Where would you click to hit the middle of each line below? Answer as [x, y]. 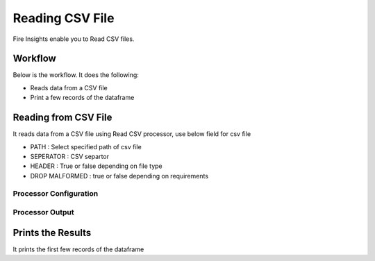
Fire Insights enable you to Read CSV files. [74, 39]
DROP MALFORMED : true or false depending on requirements [119, 176]
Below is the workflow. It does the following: [76, 75]
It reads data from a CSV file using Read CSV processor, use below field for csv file [132, 134]
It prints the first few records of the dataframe [78, 249]
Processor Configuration [56, 194]
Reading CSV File [64, 18]
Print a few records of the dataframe [82, 98]
